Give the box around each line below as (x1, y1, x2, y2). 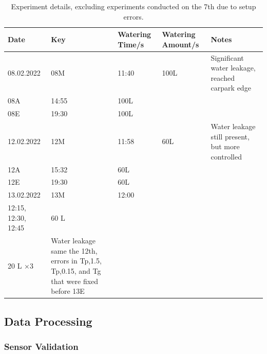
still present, (211, 131, 250, 141)
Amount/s (162, 39, 199, 49)
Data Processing (4, 313, 92, 329)
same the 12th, (51, 245, 98, 256)
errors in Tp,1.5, (51, 255, 102, 266)
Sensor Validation (4, 340, 79, 352)
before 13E (51, 286, 85, 296)
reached (211, 72, 235, 83)
